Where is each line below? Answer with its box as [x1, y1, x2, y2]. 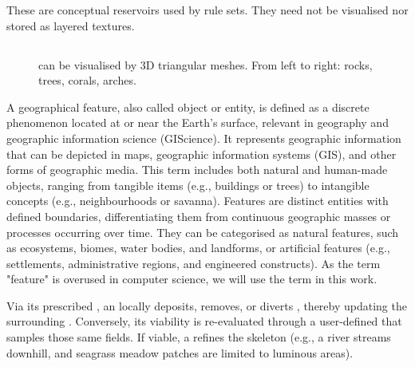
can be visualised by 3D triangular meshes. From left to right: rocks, [38, 56, 373, 73]
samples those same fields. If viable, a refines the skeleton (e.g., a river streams [6, 329, 391, 345]
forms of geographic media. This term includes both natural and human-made [6, 161, 388, 178]
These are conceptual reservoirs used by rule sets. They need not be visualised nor [6, 2, 409, 18]
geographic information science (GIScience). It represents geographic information [6, 129, 401, 146]
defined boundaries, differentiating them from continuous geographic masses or [6, 207, 391, 224]
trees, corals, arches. [38, 72, 136, 89]
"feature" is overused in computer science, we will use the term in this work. [6, 270, 377, 287]
